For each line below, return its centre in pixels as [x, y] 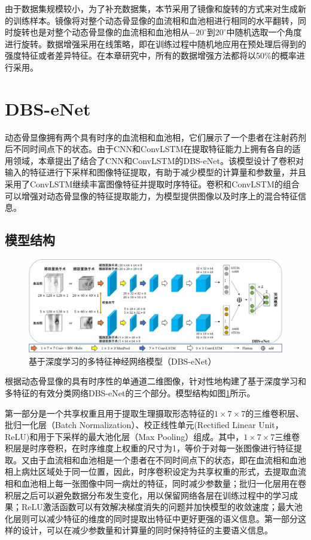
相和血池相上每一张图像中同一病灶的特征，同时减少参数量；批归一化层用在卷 [155, 483]
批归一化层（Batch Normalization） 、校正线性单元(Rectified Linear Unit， [144, 425]
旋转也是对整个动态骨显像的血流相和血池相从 [101, 32]
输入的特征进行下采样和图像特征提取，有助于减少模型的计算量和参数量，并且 [155, 172]
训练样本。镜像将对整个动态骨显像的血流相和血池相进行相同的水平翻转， [155, 20]
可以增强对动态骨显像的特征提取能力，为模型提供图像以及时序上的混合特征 [151, 195]
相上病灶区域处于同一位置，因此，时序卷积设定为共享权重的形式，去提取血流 [155, 471]
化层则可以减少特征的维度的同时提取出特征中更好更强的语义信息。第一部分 [151, 518]
